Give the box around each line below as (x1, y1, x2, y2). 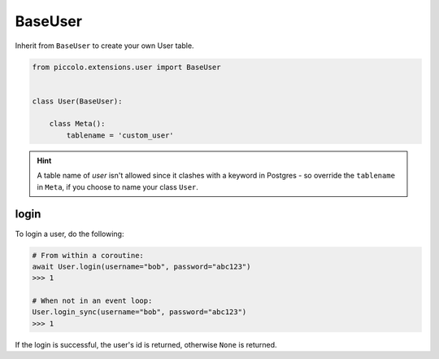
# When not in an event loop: (32, 296, 153, 305)
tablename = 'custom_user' (66, 130, 174, 140)
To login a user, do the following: (15, 229, 124, 239)
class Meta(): (49, 119, 106, 129)
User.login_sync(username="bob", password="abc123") (32, 308, 247, 317)
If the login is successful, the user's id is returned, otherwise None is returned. (15, 339, 277, 349)
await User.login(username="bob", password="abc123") (32, 261, 251, 271)
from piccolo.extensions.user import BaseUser (32, 62, 221, 72)
